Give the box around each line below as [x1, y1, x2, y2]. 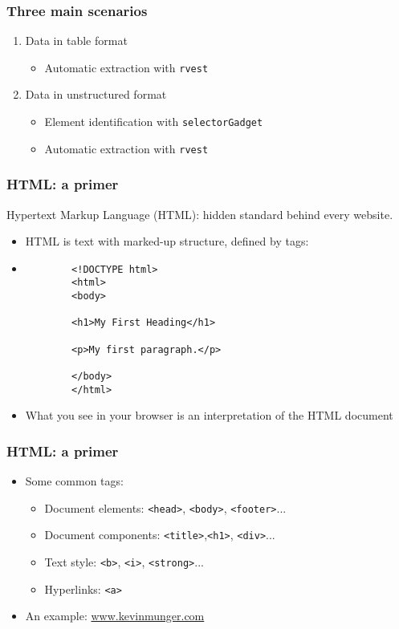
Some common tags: [25, 473, 124, 489]
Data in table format [25, 32, 128, 49]
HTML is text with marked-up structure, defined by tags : [25, 233, 309, 250]
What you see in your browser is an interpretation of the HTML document [25, 407, 393, 424]
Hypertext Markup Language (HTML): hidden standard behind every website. [6, 205, 393, 222]
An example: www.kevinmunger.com [25, 607, 205, 624]
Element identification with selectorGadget [44, 113, 263, 130]
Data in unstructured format [25, 86, 167, 103]
